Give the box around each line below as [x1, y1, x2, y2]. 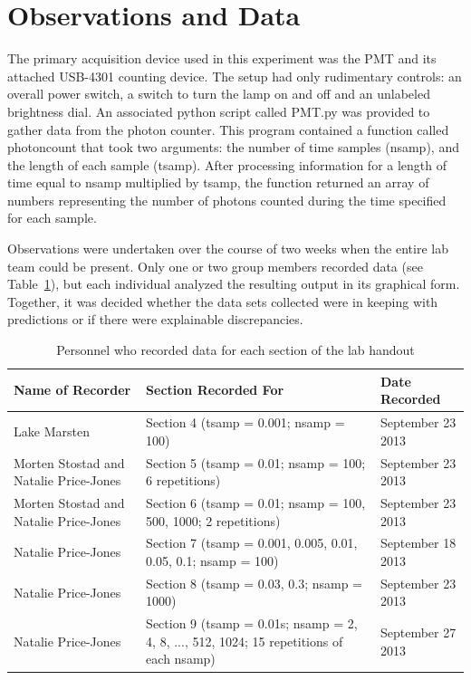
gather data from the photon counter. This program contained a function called [7, 120, 449, 139]
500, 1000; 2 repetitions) [146, 511, 281, 530]
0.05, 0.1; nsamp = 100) [146, 551, 279, 570]
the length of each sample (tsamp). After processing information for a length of [7, 155, 447, 174]
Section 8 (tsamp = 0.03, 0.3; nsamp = [146, 573, 363, 592]
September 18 [380, 533, 457, 552]
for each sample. [7, 208, 97, 227]
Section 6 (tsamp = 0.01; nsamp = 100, [146, 493, 366, 512]
